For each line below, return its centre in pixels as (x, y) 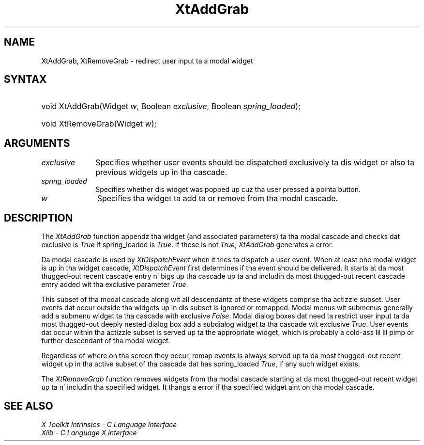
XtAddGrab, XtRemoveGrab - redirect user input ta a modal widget (147, 61)
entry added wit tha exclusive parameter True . (115, 285)
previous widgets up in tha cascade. (161, 172)
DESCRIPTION (38, 218)
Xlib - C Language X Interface (89, 432)
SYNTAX (25, 79)
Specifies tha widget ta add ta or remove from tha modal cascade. (218, 199)
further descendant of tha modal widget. (106, 341)
